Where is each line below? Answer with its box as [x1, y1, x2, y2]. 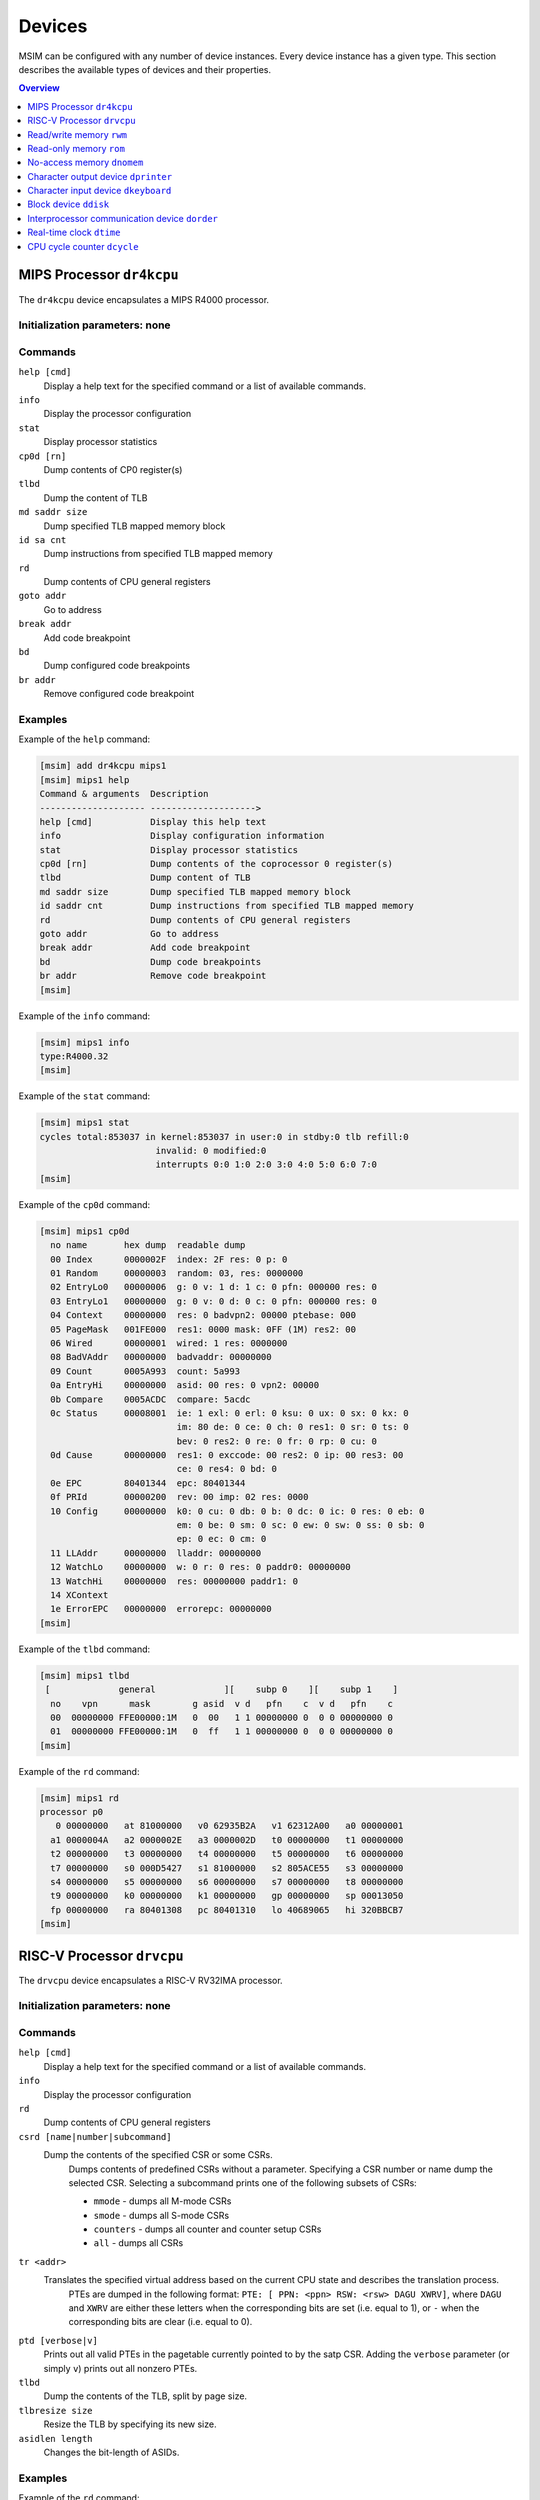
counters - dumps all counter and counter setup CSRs [93, 2223, 322, 2235]
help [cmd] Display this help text [39, 816, 267, 827]
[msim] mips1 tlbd [39, 1670, 130, 1681]
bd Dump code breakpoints [39, 956, 262, 967]
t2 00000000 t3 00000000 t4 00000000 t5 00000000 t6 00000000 [50, 1848, 404, 1860]
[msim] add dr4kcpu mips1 [39, 760, 167, 772]
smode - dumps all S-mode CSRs [93, 2209, 230, 2221]
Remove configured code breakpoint [43, 688, 195, 700]
